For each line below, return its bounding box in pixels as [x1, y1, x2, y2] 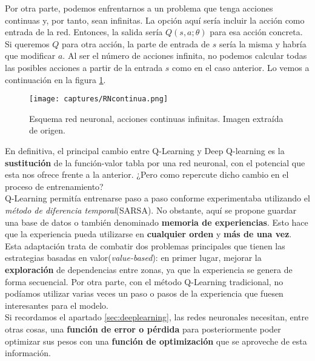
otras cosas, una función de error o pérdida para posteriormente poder [5, 322, 281, 335]
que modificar [5, 49, 56, 62]
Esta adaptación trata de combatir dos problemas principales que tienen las [5, 239, 285, 252]
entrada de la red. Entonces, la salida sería [5, 25, 163, 38]
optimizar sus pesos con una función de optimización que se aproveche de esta [5, 334, 307, 347]
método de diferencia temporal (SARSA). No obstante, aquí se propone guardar [5, 203, 297, 216]
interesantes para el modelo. [5, 299, 108, 311]
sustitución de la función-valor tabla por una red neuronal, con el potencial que [5, 156, 305, 169]
